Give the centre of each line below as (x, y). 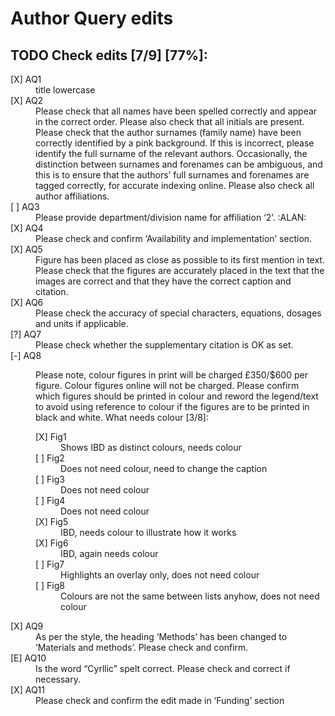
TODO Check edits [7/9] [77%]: (109, 55)
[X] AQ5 (26, 249)
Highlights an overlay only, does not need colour (160, 575)
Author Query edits (92, 18)
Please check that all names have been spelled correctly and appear (176, 111)
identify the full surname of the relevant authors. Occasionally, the (171, 153)
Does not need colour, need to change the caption (164, 468)
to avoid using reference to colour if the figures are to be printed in (172, 406)
